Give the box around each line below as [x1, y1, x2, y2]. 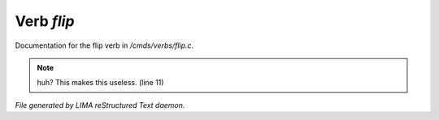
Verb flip [15, 12, 75, 30]
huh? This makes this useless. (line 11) [37, 78, 164, 88]
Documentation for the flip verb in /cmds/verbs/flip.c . [15, 41, 194, 50]
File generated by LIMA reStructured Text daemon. [15, 100, 185, 109]
